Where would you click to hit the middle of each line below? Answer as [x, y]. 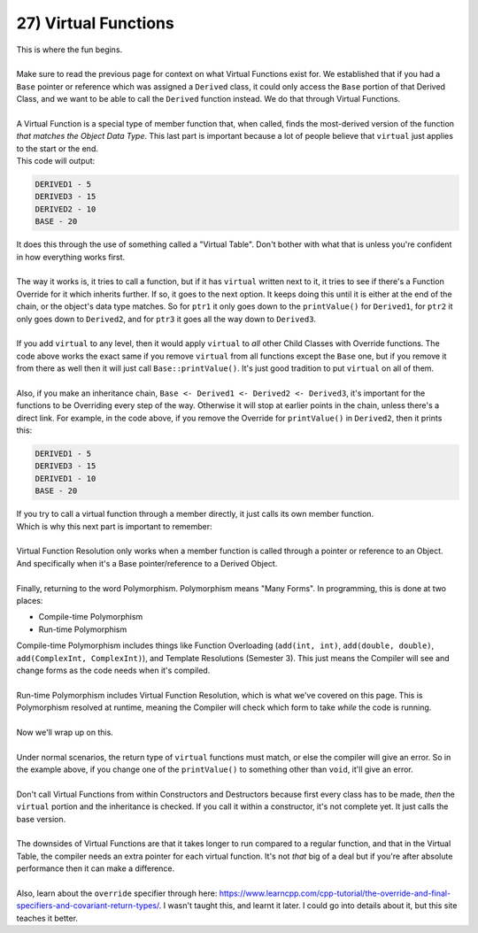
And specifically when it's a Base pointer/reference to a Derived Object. [147, 563]
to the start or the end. [58, 148]
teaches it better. [47, 918]
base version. [41, 819]
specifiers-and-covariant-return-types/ [88, 906]
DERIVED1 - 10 [66, 478]
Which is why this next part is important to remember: [114, 526]
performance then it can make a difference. [96, 868]
